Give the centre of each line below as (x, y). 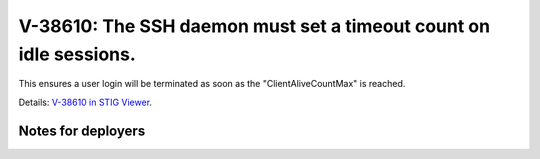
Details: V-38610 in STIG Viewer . (85, 102)
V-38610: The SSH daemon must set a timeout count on (254, 26)
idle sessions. (77, 54)
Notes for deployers (82, 130)
